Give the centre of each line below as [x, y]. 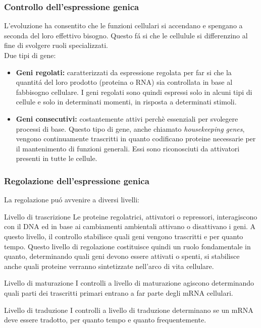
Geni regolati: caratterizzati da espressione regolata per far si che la [124, 72]
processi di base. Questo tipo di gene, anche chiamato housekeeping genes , [130, 128]
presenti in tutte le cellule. [57, 158]
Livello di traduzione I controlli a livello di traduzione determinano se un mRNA [129, 310]
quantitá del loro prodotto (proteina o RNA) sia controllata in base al [124, 82]
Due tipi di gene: [30, 55]
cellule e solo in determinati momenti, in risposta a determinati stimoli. [126, 102]
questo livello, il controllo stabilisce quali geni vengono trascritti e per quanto [124, 236]
